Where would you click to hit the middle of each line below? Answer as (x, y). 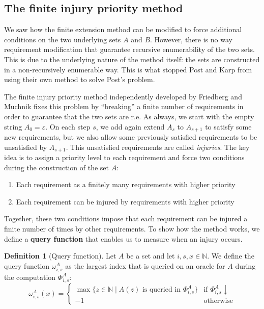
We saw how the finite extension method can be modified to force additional (123, 29)
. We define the (231, 256)
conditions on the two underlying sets (63, 39)
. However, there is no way (191, 39)
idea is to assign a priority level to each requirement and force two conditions (124, 157)
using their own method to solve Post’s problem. (80, 79)
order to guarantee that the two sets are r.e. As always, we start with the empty (129, 116)
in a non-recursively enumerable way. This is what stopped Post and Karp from (128, 69)
